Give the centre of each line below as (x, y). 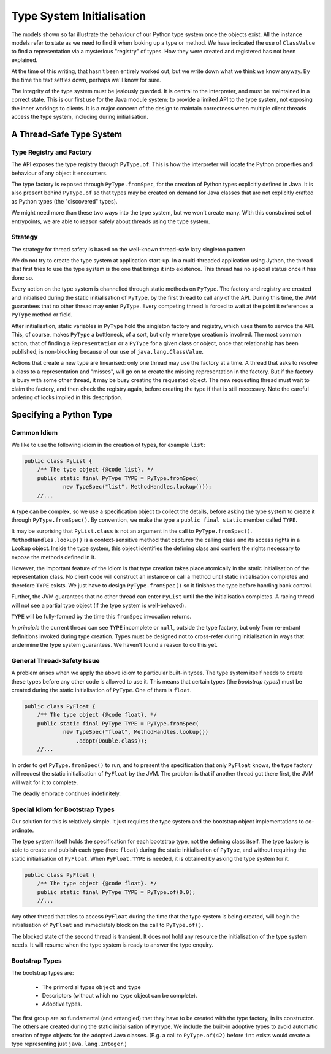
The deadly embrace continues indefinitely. (66, 793)
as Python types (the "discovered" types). (64, 201)
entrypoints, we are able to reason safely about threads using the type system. (111, 221)
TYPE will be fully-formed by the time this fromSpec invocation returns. (101, 616)
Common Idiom (35, 432)
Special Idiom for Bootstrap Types (63, 809)
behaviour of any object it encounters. (59, 173)
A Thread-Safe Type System (67, 134)
